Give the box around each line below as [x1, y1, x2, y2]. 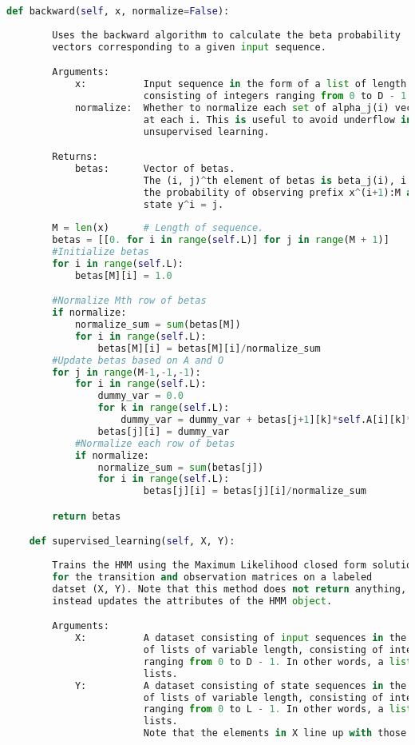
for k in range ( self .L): [97, 402, 230, 414]
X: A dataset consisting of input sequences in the [74, 632, 407, 644]
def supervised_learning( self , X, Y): [29, 536, 235, 548]
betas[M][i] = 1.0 [74, 269, 172, 281]
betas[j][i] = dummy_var [97, 425, 230, 437]
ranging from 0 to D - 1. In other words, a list [143, 655, 413, 667]
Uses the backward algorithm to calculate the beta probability [52, 29, 401, 41]
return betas [52, 510, 121, 522]
